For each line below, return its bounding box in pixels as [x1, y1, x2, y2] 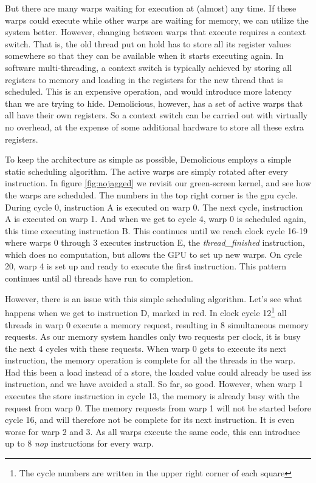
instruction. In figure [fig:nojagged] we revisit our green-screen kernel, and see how [5, 177, 311, 189]
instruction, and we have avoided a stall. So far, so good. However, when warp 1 [5, 377, 303, 390]
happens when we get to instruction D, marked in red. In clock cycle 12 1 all [5, 305, 287, 319]
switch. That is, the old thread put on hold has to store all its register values [5, 37, 291, 50]
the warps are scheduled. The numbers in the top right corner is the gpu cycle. [5, 188, 298, 201]
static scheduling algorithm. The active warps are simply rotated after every [5, 164, 289, 177]
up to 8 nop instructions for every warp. [5, 437, 154, 450]
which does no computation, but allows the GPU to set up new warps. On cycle [5, 248, 303, 260]
